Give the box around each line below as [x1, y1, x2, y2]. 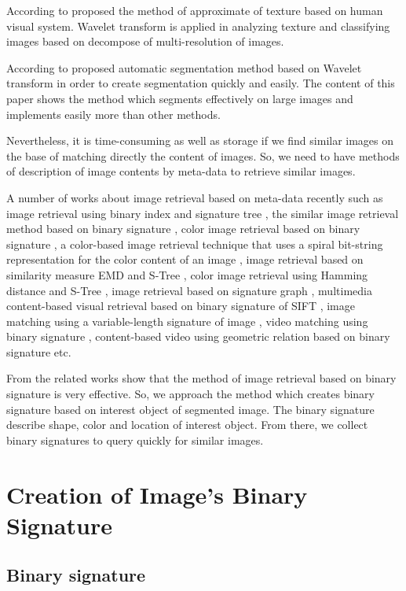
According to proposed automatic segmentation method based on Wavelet [6, 59, 362, 76]
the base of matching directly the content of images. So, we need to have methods [6, 147, 400, 164]
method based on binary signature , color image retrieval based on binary [6, 220, 360, 237]
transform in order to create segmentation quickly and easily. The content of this [6, 75, 395, 91]
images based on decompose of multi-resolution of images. [6, 33, 284, 50]
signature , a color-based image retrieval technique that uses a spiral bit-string [6, 235, 383, 252]
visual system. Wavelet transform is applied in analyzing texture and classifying [6, 17, 390, 34]
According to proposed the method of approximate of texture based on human [6, 2, 383, 18]
